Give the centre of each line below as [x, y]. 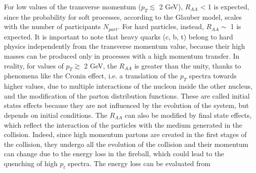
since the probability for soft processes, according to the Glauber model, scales [123, 17]
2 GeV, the [101, 65]
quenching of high [31, 163]
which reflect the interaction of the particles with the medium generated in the [123, 124]
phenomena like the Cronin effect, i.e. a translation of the [91, 76]
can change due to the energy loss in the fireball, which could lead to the [114, 154]
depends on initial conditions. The [56, 115]
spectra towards [213, 76]
